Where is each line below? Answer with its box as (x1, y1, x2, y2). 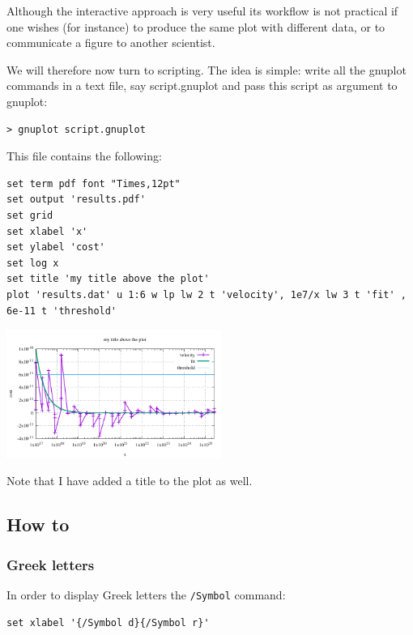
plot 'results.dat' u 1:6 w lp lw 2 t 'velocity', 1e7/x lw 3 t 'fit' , (6, 288, 407, 300)
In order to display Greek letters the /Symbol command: (6, 586, 286, 603)
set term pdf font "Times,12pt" (6, 177, 181, 190)
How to (6, 512, 70, 537)
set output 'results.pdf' (6, 194, 146, 206)
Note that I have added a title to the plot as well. (6, 472, 253, 489)
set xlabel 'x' (6, 225, 88, 237)
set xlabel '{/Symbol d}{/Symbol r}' (6, 616, 210, 629)
